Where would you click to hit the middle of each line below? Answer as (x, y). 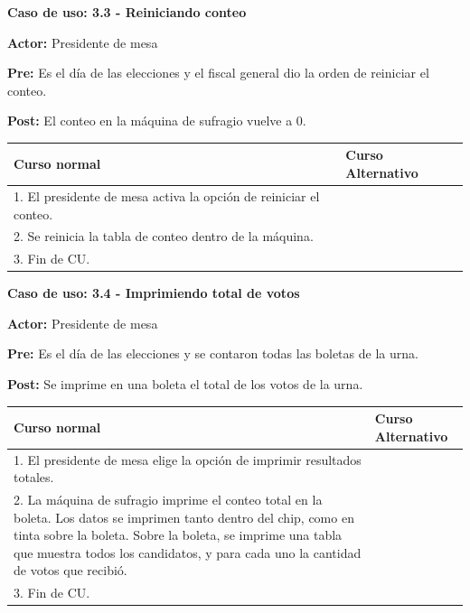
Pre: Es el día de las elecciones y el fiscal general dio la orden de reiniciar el (218, 73)
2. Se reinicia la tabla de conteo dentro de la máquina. (164, 236)
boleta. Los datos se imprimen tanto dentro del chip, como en (184, 517)
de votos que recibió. (70, 570)
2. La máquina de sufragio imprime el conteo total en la (168, 500)
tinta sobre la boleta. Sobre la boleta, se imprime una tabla (178, 535)
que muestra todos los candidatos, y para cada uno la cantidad (188, 552)
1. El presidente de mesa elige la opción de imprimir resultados (188, 459)
